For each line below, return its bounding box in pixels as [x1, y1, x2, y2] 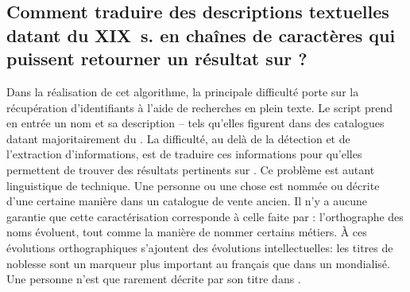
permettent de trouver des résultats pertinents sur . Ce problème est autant [6, 161, 375, 177]
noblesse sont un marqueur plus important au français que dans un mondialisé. [6, 255, 390, 271]
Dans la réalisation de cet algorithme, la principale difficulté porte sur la [6, 83, 359, 99]
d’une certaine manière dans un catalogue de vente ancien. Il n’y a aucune [6, 193, 367, 209]
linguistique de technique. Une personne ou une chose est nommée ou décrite [6, 177, 380, 193]
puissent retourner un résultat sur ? [6, 46, 307, 71]
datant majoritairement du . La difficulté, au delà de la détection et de [6, 130, 350, 146]
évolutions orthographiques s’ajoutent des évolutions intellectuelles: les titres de [6, 239, 393, 255]
